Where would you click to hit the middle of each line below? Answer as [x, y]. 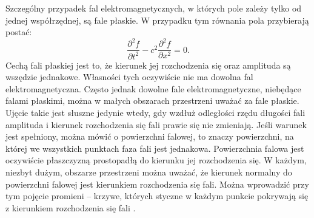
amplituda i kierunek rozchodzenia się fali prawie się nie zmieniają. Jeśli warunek [156, 124]
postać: [19, 32]
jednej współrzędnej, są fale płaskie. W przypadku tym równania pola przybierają [157, 20]
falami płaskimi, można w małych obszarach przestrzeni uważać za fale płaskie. [152, 100]
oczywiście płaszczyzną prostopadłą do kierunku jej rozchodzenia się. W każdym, [156, 160]
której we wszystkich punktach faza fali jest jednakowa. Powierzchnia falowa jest [155, 148]
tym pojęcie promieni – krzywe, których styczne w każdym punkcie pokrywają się [157, 196]
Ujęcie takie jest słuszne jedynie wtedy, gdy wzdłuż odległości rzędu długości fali [155, 113]
